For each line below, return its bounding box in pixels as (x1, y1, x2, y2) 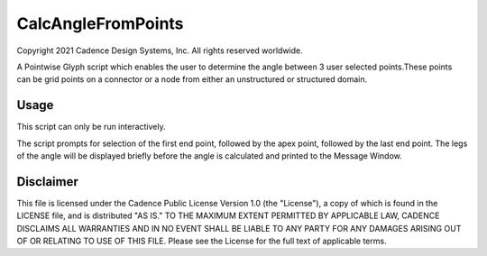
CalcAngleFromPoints (16, 14, 184, 33)
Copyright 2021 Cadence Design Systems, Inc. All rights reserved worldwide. (16, 45, 303, 56)
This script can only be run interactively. (16, 122, 166, 133)
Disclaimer (16, 174, 78, 189)
